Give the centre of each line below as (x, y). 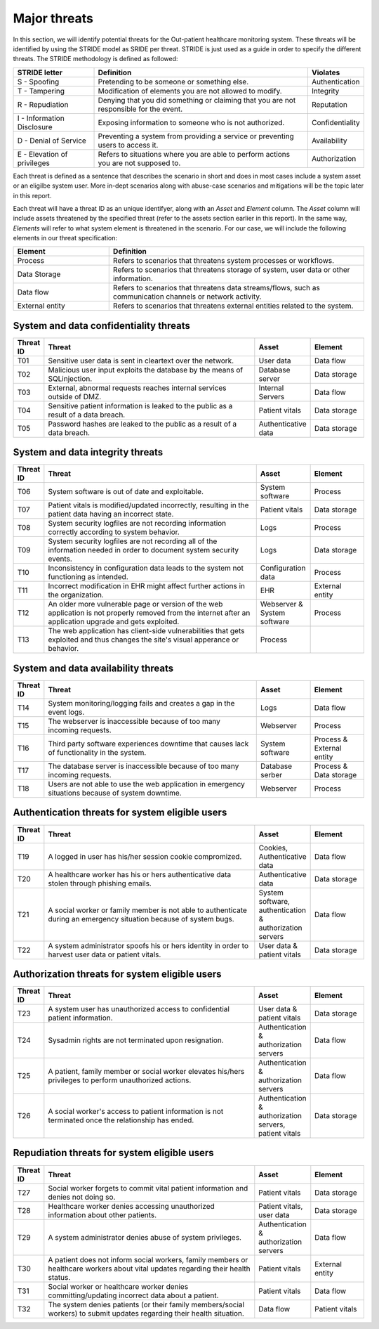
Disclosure (35, 127)
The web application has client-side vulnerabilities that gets (146, 631)
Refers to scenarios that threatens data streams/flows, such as (217, 288)
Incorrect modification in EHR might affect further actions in (147, 586)
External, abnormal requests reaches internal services (137, 388)
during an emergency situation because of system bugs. (141, 919)
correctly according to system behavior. (114, 532)
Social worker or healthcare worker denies (118, 1286)
